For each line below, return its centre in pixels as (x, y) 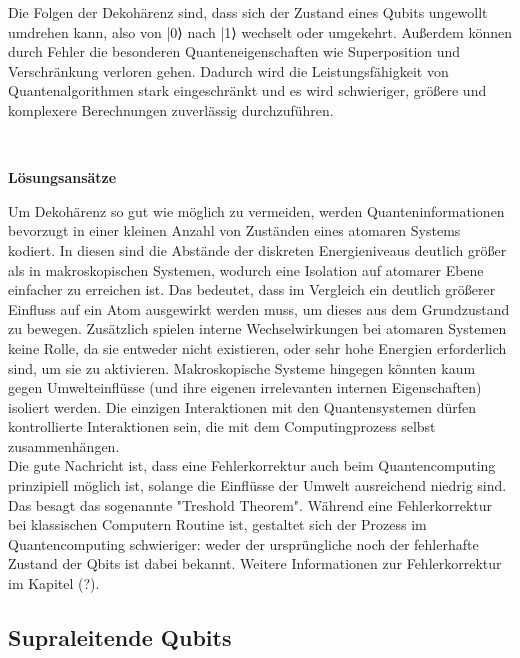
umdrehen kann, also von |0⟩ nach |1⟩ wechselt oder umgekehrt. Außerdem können (260, 31)
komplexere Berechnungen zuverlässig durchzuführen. (171, 109)
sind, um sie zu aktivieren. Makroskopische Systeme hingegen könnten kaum (242, 367)
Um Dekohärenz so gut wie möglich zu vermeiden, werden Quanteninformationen (256, 210)
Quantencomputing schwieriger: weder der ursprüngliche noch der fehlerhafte (243, 543)
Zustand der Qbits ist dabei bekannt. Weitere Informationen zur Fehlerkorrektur (255, 563)
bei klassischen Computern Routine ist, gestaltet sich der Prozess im (217, 524)
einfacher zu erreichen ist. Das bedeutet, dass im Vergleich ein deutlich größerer (252, 289)
